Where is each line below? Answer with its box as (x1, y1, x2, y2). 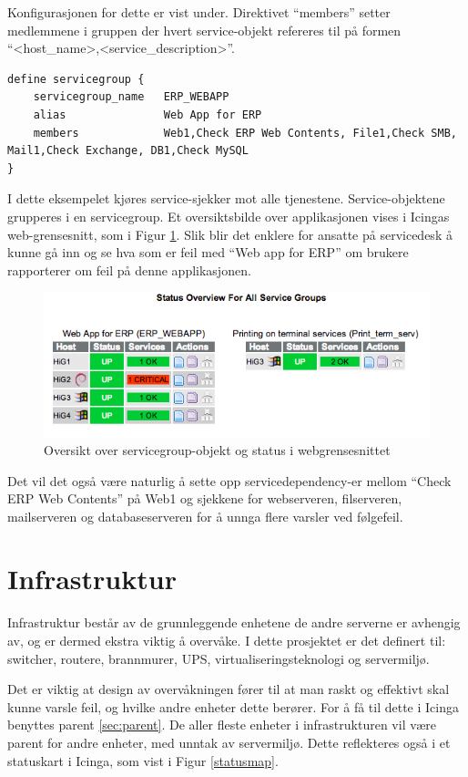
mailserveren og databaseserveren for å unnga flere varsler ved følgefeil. (7, 506, 403, 525)
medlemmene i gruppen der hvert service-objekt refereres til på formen (7, 20, 402, 39)
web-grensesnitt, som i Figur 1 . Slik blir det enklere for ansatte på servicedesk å (7, 224, 453, 243)
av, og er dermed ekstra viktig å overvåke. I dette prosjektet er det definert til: (7, 631, 446, 649)
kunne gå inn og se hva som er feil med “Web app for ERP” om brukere (7, 243, 409, 262)
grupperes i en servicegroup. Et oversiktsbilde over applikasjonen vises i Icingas (7, 206, 450, 225)
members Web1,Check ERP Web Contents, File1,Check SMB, (33, 126, 457, 140)
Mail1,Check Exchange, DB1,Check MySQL (7, 144, 249, 158)
